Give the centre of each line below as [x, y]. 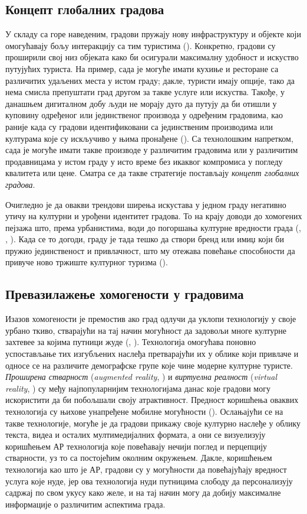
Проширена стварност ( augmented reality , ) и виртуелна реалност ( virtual [141, 377]
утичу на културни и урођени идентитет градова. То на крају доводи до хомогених [154, 216]
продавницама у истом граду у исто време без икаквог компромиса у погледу [144, 161]
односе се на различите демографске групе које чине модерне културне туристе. [149, 365]
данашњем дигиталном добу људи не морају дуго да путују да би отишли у [141, 103]
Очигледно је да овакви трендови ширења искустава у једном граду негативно [146, 204]
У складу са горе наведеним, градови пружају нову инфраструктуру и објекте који [153, 34]
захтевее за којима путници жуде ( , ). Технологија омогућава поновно [131, 342]
